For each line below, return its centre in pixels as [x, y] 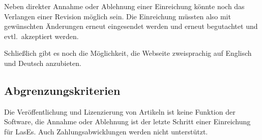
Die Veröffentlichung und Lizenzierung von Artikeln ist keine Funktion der [120, 111]
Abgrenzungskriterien [62, 90]
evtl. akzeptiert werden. [41, 36]
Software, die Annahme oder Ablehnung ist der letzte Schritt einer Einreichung [127, 121]
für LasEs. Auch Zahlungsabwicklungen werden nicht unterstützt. [106, 131]
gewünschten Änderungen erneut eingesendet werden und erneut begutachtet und [131, 26]
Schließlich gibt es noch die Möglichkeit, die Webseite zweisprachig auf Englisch [128, 53]
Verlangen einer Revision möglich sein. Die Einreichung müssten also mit [118, 16]
